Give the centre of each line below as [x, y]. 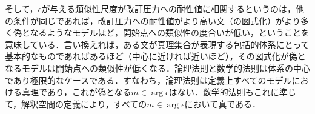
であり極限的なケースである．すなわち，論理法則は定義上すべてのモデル [148, 80]
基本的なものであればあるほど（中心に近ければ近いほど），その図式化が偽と [155, 56]
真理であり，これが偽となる [76, 92]
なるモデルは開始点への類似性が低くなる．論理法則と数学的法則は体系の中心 [157, 68]
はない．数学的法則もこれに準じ [232, 92]
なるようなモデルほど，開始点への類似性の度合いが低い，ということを [170, 32]
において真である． [223, 103]
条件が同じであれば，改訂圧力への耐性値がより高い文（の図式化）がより [157, 20]
